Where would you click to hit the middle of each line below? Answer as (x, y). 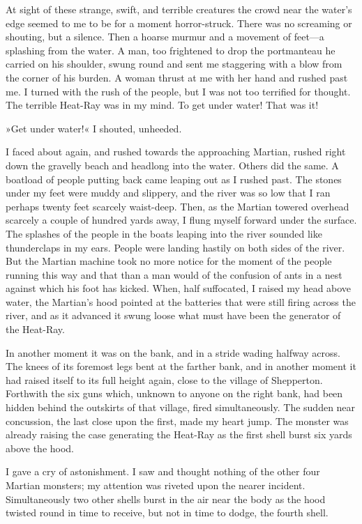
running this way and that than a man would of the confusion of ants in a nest (174, 274)
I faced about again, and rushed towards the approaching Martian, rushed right (176, 152)
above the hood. (40, 448)
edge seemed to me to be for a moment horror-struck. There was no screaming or (179, 23)
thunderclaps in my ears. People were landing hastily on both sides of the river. (175, 247)
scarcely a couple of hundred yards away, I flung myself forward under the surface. (181, 220)
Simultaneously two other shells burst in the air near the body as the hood (166, 499)
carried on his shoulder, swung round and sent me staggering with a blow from (174, 64)
